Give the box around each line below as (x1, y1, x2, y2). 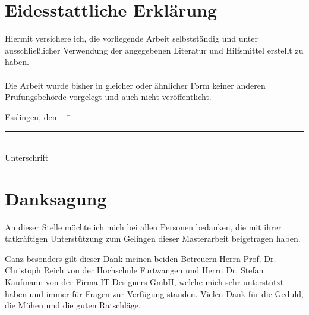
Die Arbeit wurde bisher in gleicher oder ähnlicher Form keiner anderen (5, 79, 266, 91)
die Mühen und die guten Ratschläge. (5, 299, 141, 311)
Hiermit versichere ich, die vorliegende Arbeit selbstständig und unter (5, 32, 258, 45)
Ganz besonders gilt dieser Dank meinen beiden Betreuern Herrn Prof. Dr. (5, 252, 276, 264)
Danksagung (5, 186, 107, 210)
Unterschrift (5, 151, 49, 163)
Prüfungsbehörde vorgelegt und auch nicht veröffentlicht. (5, 91, 212, 103)
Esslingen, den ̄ (5, 110, 71, 123)
